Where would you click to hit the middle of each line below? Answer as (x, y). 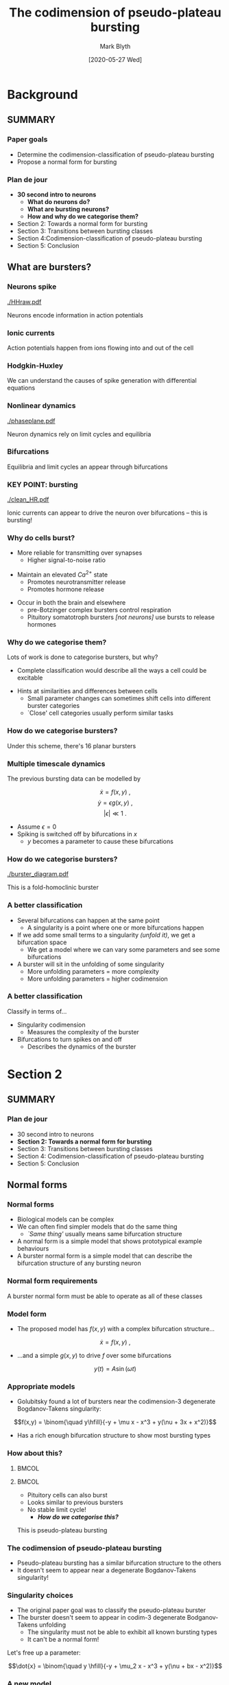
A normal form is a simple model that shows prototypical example (109, 1241)
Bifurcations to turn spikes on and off (69, 1039)
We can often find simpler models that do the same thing (97, 1227)
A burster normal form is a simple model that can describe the (105, 1256)
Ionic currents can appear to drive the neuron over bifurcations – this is (107, 513)
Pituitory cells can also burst (67, 1495)
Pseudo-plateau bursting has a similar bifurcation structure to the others (119, 1563)
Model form (27, 1314)
